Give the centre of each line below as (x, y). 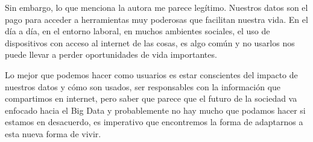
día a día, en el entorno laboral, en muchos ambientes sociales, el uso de (138, 31)
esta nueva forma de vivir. (53, 133)
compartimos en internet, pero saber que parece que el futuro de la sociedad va (151, 98)
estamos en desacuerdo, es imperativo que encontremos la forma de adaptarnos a (154, 122)
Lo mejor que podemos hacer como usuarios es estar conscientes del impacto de (151, 74)
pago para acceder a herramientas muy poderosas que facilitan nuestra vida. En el (156, 19)
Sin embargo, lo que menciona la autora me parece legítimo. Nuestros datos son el (156, 7)
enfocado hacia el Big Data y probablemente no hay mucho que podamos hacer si (155, 110)
